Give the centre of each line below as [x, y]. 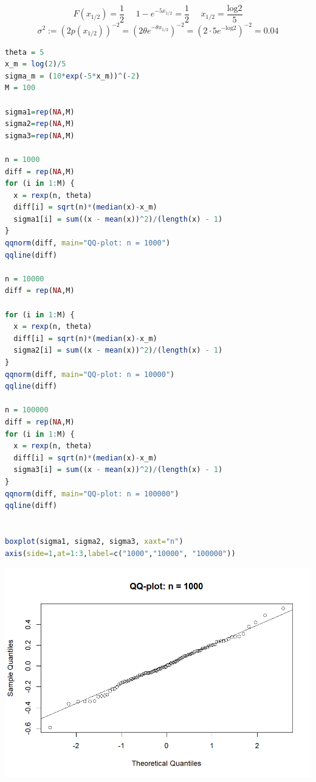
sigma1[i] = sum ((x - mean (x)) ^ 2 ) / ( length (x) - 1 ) [118, 219]
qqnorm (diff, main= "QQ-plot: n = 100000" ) [92, 494]
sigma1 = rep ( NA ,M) [40, 112]
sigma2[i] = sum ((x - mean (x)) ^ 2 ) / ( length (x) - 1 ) [118, 350]
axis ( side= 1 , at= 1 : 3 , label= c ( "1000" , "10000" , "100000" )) [120, 553]
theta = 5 [25, 52]
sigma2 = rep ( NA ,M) [40, 124]
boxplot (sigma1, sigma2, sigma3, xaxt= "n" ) [94, 541]
